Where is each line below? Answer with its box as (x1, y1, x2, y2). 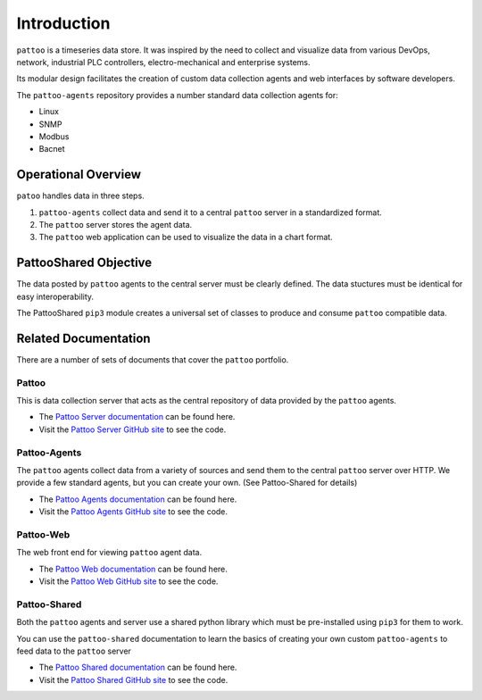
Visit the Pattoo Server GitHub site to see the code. (38, 424, 227, 435)
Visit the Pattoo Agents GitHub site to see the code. (38, 506, 228, 517)
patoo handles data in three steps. (16, 190, 145, 201)
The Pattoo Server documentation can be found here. (38, 412, 236, 422)
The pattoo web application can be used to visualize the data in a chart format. (38, 232, 334, 243)
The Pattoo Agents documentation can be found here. (38, 494, 237, 504)
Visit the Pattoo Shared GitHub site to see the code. (38, 674, 229, 685)
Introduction (16, 13, 111, 33)
